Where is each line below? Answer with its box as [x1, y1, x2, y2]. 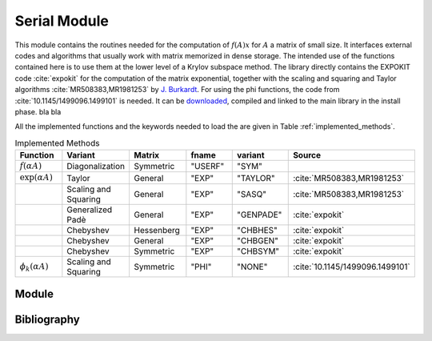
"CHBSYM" [237, 245, 280, 256]
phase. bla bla [14, 106, 62, 116]
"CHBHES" [237, 224, 278, 235]
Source [293, 150, 322, 161]
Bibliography [14, 313, 80, 327]
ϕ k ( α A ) [19, 261, 49, 273]
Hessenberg [134, 224, 180, 235]
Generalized [66, 204, 113, 215]
